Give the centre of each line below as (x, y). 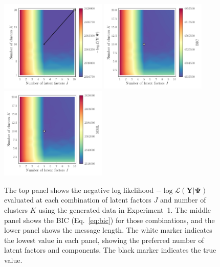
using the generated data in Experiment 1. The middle (125, 210)
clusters (16, 210)
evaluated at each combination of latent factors (78, 200)
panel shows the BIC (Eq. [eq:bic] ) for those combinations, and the (109, 220)
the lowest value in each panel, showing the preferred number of (104, 240)
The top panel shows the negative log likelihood (79, 190)
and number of (183, 200)
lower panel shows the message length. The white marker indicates (108, 230)
